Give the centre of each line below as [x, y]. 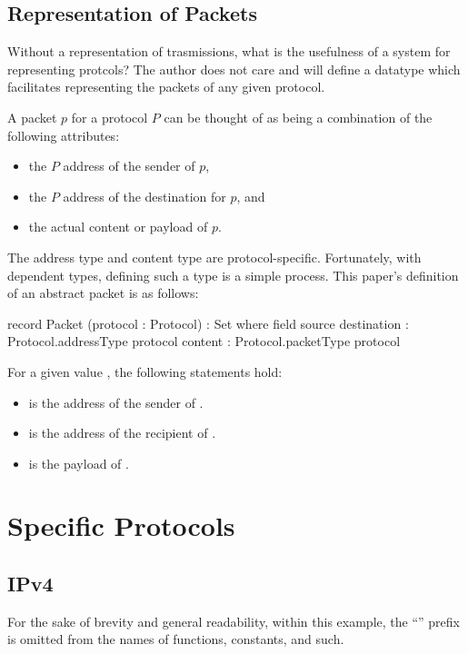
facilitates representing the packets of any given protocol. [166, 87]
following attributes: [64, 135]
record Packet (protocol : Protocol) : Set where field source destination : [208, 323]
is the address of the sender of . [116, 402]
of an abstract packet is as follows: [103, 293]
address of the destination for [144, 196]
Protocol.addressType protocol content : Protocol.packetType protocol [204, 341]
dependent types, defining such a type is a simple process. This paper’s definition [233, 275]
